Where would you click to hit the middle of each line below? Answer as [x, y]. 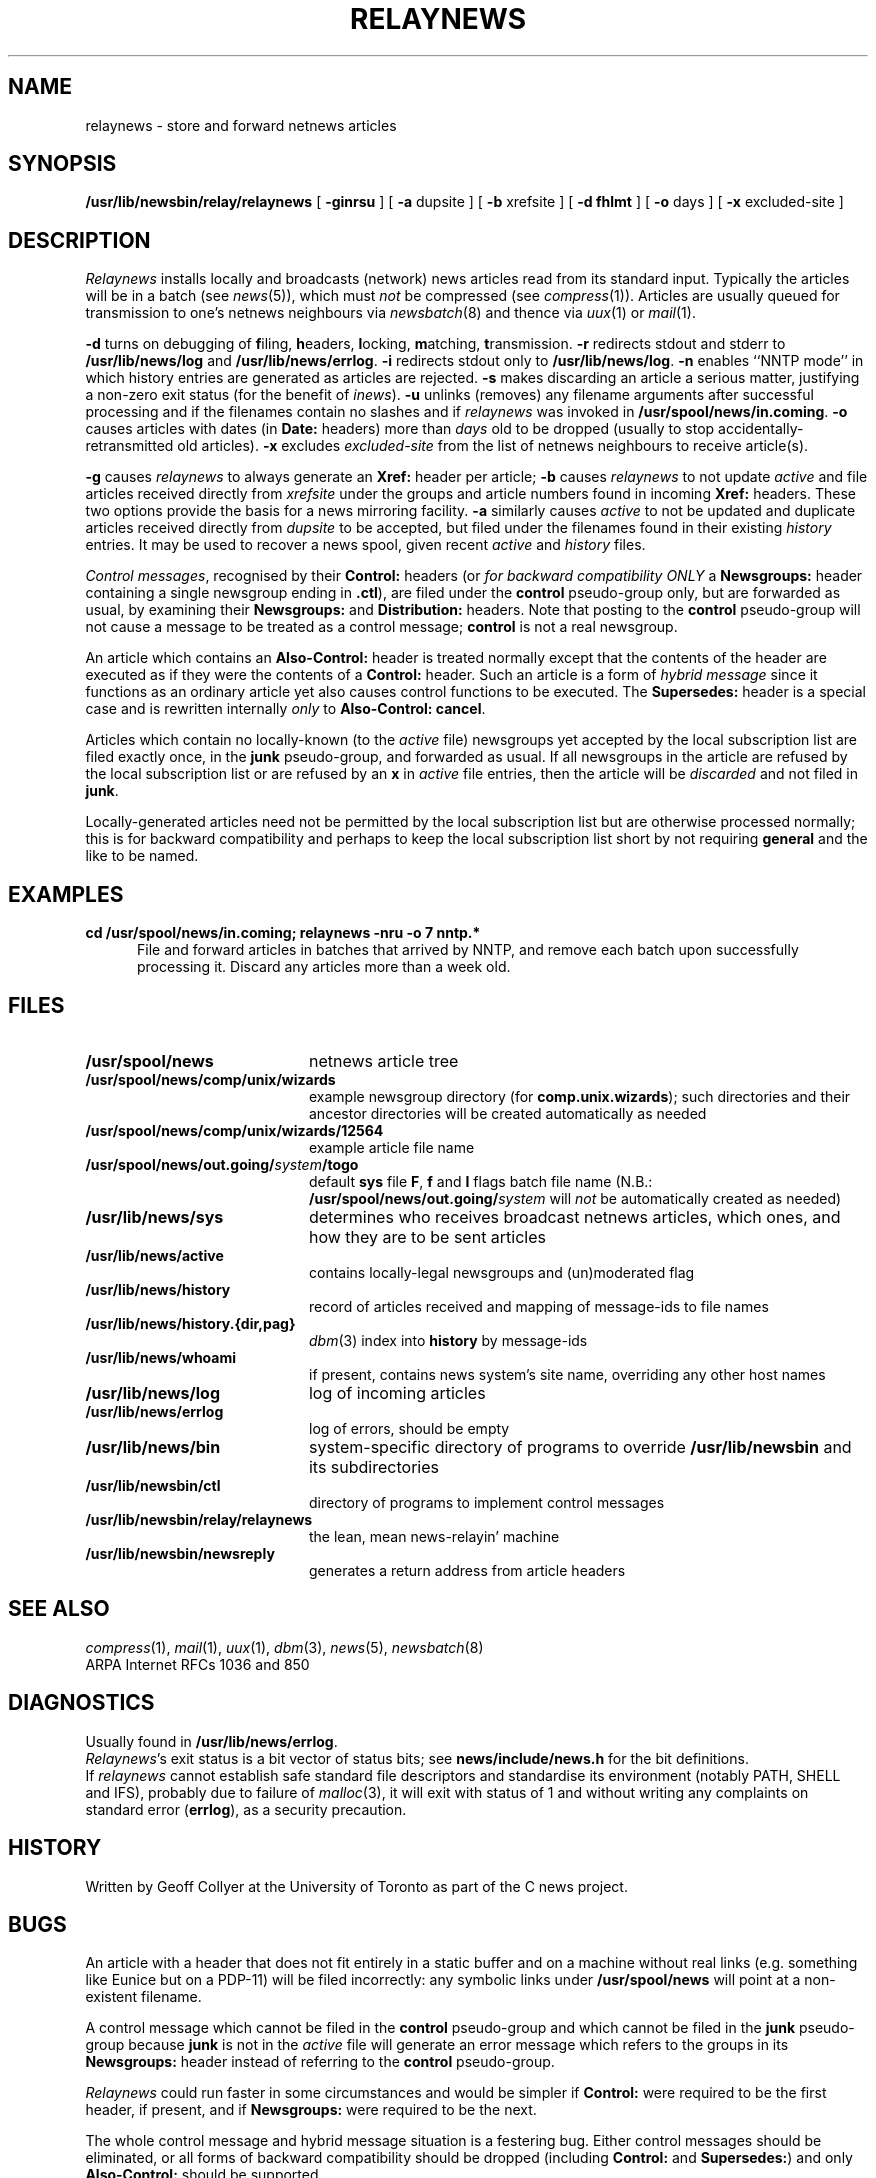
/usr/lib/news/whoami [161, 1357]
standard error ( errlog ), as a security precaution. [246, 1809]
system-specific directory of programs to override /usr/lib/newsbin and [580, 1446]
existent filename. [143, 1997]
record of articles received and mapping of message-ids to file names [539, 1306]
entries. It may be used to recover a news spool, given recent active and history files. [365, 545]
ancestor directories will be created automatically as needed [508, 1113]
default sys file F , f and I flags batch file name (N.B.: [481, 1181]
